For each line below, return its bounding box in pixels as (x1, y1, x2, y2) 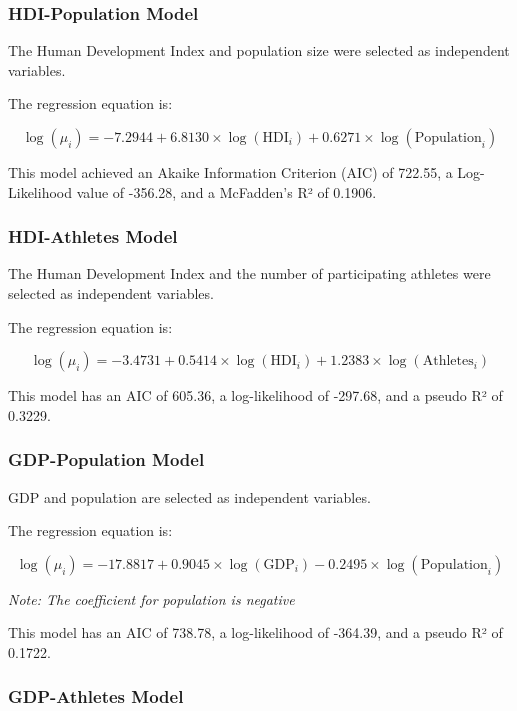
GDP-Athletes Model (8, 684, 184, 709)
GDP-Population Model (8, 447, 205, 472)
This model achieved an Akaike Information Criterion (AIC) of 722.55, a (8, 162, 453, 182)
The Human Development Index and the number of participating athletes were (8, 263, 491, 284)
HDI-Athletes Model (8, 224, 178, 249)
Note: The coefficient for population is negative (8, 588, 295, 609)
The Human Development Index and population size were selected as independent (8, 40, 510, 61)
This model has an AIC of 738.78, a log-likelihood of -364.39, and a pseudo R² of (8, 622, 503, 643)
